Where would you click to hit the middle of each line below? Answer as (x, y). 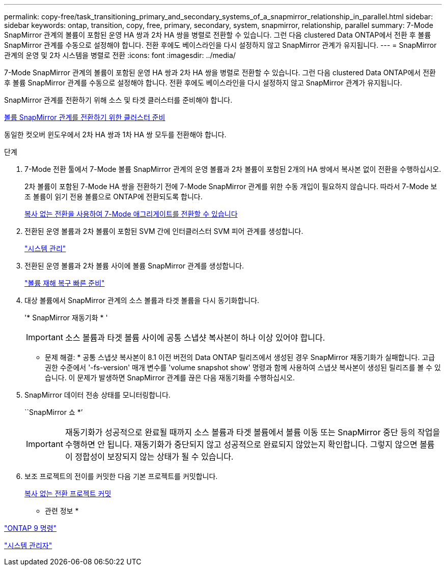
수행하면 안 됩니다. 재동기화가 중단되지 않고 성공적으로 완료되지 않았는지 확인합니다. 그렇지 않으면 (241, 444)
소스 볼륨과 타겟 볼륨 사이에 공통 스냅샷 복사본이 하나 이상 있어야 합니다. (195, 338)
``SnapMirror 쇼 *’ (54, 412)
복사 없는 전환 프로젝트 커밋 (68, 493)
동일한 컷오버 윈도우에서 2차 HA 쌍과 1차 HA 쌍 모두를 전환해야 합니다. (115, 134)
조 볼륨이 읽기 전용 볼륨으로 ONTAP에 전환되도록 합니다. (114, 197)
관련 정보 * (62, 511)
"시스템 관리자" (28, 545)
